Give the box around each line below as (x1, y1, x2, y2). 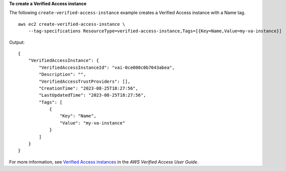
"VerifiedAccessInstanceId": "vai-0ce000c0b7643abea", (39, 64, 175, 70)
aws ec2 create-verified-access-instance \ (18, 21, 125, 27)
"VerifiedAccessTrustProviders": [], (39, 78, 131, 84)
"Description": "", (39, 72, 86, 77)
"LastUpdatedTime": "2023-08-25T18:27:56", (39, 92, 146, 98)
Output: (9, 39, 25, 45)
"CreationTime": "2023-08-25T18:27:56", (39, 85, 138, 91)
